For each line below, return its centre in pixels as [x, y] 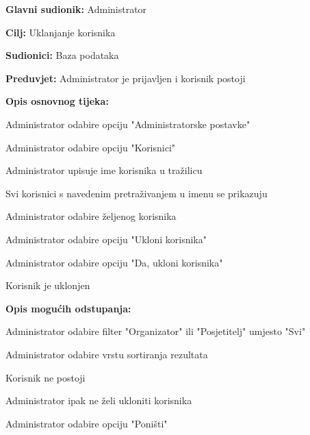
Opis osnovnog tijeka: [57, 101]
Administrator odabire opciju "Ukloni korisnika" [106, 239]
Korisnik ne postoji [46, 377]
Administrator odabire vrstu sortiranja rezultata [107, 354]
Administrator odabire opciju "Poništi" [87, 423]
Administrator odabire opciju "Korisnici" [91, 147]
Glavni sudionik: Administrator [76, 9]
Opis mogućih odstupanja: [68, 308]
